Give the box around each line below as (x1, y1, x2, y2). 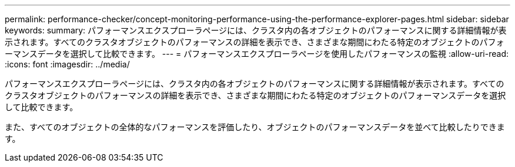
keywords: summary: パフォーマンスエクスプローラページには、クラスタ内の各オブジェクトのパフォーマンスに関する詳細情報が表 (5, 25, 507, 35)
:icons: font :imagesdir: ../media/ (5, 59, 130, 69)
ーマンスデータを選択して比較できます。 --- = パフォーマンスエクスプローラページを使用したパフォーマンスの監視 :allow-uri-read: (5, 49, 509, 59)
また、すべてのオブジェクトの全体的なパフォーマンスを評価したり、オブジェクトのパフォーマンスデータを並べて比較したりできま (5, 122, 505, 132)
